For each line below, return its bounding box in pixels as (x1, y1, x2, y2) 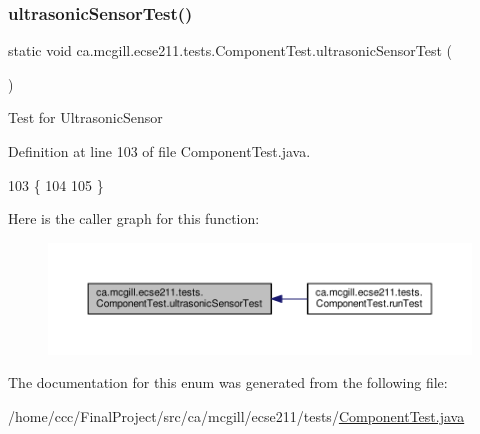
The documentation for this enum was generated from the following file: (8, 372, 448, 393)
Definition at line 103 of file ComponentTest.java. (8, 141, 311, 161)
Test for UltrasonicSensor (8, 107, 163, 128)
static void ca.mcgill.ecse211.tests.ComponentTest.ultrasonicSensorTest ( (8, 40, 452, 61)
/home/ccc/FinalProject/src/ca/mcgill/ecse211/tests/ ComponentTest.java (8, 406, 465, 426)
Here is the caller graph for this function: (8, 208, 260, 229)
